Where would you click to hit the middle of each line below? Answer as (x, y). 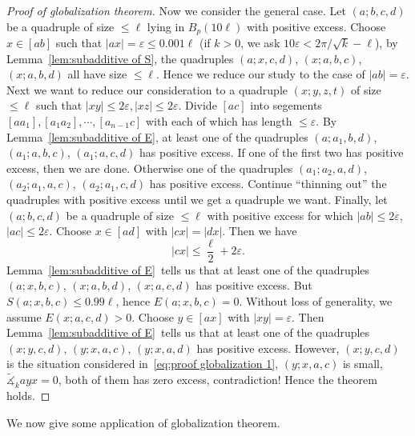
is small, (363, 364)
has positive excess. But (254, 285)
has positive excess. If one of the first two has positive (271, 152)
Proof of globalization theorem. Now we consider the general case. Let (176, 10)
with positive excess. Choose (316, 26)
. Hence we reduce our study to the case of (261, 74)
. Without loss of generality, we (316, 301)
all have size (97, 74)
